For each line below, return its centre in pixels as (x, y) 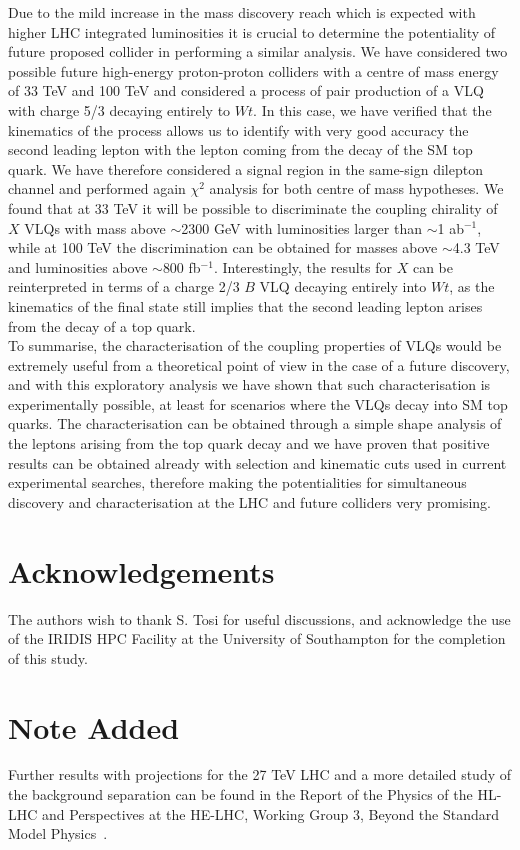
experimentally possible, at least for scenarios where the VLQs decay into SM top (258, 403)
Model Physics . (58, 833)
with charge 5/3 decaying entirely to (119, 109)
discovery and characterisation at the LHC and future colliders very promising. (250, 501)
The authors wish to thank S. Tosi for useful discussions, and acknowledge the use (259, 618)
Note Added (94, 726)
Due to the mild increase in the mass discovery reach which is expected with (242, 12)
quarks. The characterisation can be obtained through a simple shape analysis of (255, 423)
